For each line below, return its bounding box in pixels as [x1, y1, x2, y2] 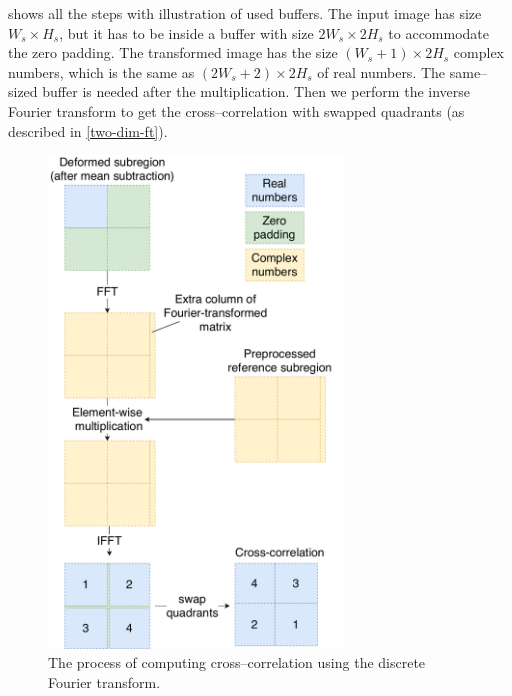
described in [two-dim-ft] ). [8, 120, 168, 141]
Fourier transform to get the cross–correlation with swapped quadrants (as [8, 100, 465, 121]
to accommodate [388, 22, 490, 43]
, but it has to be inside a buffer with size [59, 22, 314, 43]
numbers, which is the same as [8, 61, 195, 82]
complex [453, 42, 504, 63]
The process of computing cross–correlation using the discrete [48, 652, 426, 673]
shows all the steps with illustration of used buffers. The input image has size [8, 3, 482, 23]
